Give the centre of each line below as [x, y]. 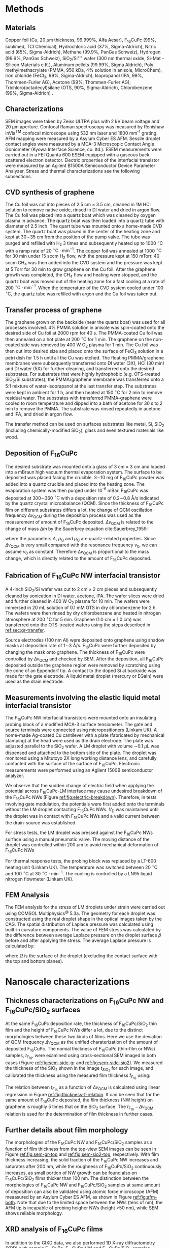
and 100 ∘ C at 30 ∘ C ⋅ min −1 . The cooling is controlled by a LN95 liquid [79, 873]
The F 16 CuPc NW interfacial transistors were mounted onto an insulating [81, 718]
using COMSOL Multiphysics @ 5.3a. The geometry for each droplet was [80, 913]
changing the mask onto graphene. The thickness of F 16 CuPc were [75, 653]
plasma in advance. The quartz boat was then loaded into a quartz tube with [85, 221]
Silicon [12, 65]
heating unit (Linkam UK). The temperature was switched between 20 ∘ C [81, 867]
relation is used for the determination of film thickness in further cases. [79, 1114]
